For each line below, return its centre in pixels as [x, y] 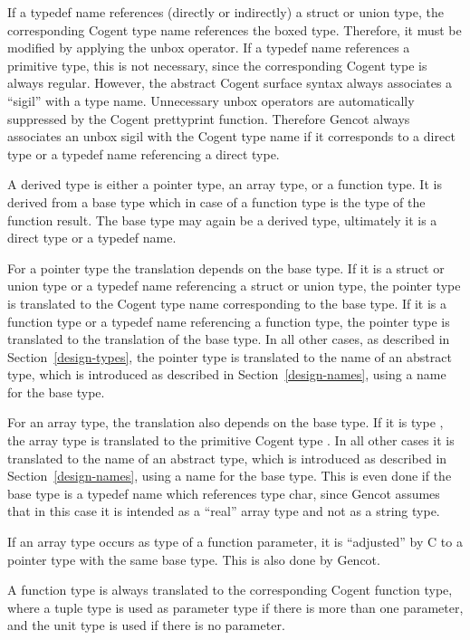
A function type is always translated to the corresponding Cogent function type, [230, 590]
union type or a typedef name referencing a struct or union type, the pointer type [234, 286]
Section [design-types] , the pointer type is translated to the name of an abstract [230, 356]
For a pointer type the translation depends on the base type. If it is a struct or [226, 267]
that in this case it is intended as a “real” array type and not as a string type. [224, 511]
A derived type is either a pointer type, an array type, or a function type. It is [225, 184]
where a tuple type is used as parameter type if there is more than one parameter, [235, 607]
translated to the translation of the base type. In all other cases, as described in [229, 339]
